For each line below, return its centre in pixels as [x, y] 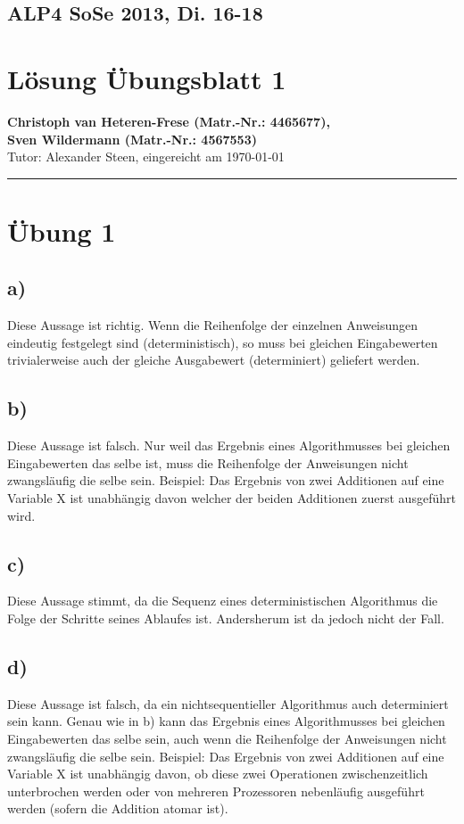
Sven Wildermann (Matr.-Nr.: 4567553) [132, 139]
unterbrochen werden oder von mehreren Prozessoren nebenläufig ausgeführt [216, 791]
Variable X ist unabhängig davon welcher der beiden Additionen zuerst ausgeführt [232, 498]
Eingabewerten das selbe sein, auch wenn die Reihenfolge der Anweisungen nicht [227, 738]
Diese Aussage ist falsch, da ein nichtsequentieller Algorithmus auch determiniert [228, 703]
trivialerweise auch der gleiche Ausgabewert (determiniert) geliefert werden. [214, 360]
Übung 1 [62, 231]
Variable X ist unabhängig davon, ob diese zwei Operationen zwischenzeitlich [218, 774]
